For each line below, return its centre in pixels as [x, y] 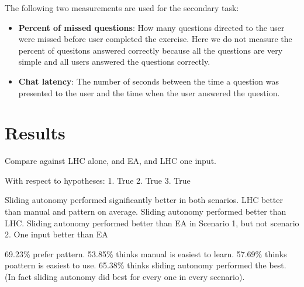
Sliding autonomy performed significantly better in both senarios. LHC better [144, 200]
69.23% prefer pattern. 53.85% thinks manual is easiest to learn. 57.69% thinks [146, 253]
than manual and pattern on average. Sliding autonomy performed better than [146, 211]
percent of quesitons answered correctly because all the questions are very [151, 50]
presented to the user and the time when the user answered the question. [149, 92]
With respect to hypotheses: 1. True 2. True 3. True [98, 180]
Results [35, 133]
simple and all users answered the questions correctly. [114, 62]
